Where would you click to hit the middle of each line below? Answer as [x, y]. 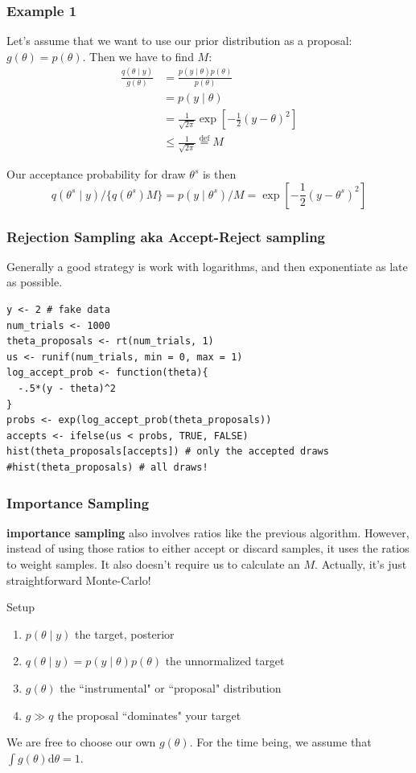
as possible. [35, 282]
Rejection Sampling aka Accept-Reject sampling [166, 236]
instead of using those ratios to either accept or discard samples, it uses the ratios [208, 548]
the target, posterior [125, 633]
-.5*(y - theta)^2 [67, 389]
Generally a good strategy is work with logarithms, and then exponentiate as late [207, 266]
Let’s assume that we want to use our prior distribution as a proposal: [179, 41]
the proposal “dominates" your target [149, 715]
